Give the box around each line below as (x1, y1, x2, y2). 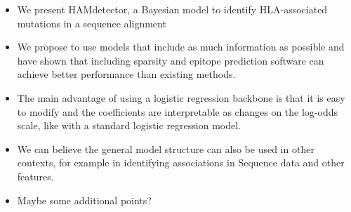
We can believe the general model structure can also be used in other (17, 141, 314, 156)
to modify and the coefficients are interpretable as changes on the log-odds (17, 104, 338, 119)
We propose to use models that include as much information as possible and (17, 39, 345, 54)
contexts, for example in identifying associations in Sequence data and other (17, 155, 345, 170)
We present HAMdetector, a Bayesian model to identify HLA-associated (17, 2, 328, 16)
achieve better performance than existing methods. (17, 67, 236, 81)
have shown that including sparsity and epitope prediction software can (17, 53, 324, 67)
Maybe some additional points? (17, 192, 152, 207)
